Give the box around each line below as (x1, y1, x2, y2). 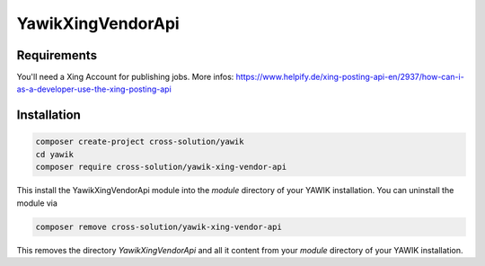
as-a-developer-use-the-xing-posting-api (16, 84, 172, 94)
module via (16, 198, 58, 208)
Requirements (16, 48, 98, 63)
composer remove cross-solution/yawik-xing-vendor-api (35, 221, 282, 232)
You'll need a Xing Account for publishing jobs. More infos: (16, 72, 234, 83)
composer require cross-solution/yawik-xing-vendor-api (35, 162, 287, 173)
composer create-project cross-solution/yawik (35, 137, 244, 147)
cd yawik (35, 149, 75, 159)
